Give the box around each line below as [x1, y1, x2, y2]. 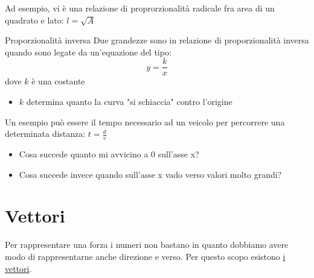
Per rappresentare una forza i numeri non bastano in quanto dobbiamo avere [5, 238, 289, 251]
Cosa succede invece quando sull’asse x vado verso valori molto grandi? [19, 168, 282, 180]
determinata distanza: [5, 127, 86, 140]
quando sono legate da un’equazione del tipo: [5, 45, 171, 58]
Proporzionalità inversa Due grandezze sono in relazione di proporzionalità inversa [5, 34, 309, 46]
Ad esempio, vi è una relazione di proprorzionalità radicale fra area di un [5, 2, 275, 14]
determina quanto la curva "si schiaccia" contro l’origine [26, 95, 232, 108]
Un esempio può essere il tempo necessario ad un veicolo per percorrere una [5, 115, 285, 128]
